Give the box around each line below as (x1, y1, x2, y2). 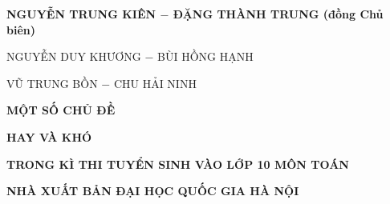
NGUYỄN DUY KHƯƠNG (6, 48, 141, 65)
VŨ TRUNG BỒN (6, 74, 98, 91)
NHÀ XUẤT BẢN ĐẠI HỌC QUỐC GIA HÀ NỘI (6, 182, 299, 199)
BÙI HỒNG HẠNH (157, 48, 254, 65)
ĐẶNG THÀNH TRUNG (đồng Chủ (173, 6, 384, 22)
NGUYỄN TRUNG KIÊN (6, 6, 156, 22)
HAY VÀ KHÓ (6, 128, 92, 145)
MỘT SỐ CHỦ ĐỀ (6, 102, 116, 118)
